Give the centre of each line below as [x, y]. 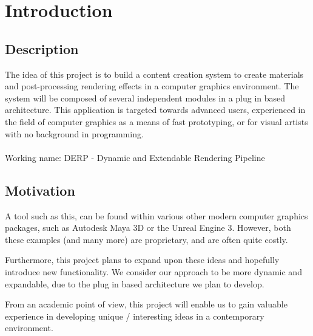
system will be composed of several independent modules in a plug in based [145, 98]
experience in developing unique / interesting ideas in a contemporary [135, 316]
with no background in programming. [74, 133]
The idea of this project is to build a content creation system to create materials [154, 74]
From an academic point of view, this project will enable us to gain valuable [146, 304]
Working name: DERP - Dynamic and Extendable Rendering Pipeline [135, 157]
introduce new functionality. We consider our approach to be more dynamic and [153, 271]
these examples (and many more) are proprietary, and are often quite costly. [146, 239]
